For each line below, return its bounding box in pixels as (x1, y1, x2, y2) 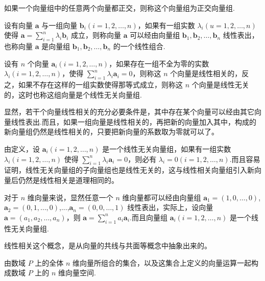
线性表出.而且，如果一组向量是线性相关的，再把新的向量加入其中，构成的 (11, 116, 256, 127)
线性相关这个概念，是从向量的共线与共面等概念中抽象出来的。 (4, 240, 211, 251)
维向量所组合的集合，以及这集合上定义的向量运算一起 (73, 257, 252, 268)
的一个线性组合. (113, 40, 165, 51)
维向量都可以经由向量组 (122, 192, 201, 202)
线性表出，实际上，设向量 (127, 202, 213, 213)
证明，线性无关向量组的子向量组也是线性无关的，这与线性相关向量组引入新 (4, 165, 254, 175)
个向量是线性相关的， (170, 68, 242, 79)
